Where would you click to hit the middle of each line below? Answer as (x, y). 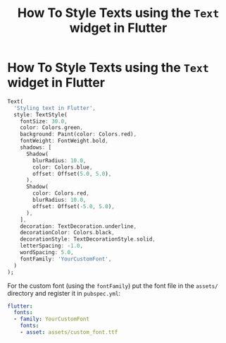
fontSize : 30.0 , (44, 121)
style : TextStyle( (41, 114)
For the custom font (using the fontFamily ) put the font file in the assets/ (113, 285)
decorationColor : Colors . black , (67, 233)
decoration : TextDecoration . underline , (79, 226)
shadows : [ (36, 148)
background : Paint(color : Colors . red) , (79, 134)
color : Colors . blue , (63, 167)
